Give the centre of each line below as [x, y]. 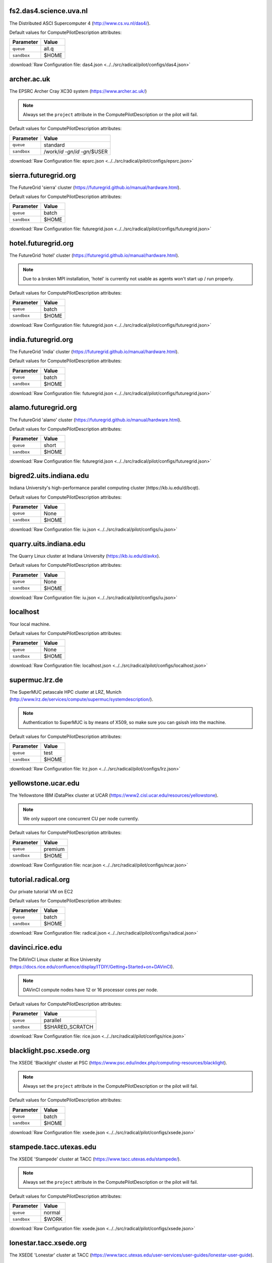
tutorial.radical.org [40, 879]
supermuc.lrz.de [36, 680]
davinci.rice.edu [36, 948]
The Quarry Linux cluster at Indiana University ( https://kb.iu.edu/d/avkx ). [85, 556]
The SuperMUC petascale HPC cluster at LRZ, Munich [65, 692]
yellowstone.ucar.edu [45, 783]
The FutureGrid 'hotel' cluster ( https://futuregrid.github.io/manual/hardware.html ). [94, 256]
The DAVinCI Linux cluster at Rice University [55, 959]
